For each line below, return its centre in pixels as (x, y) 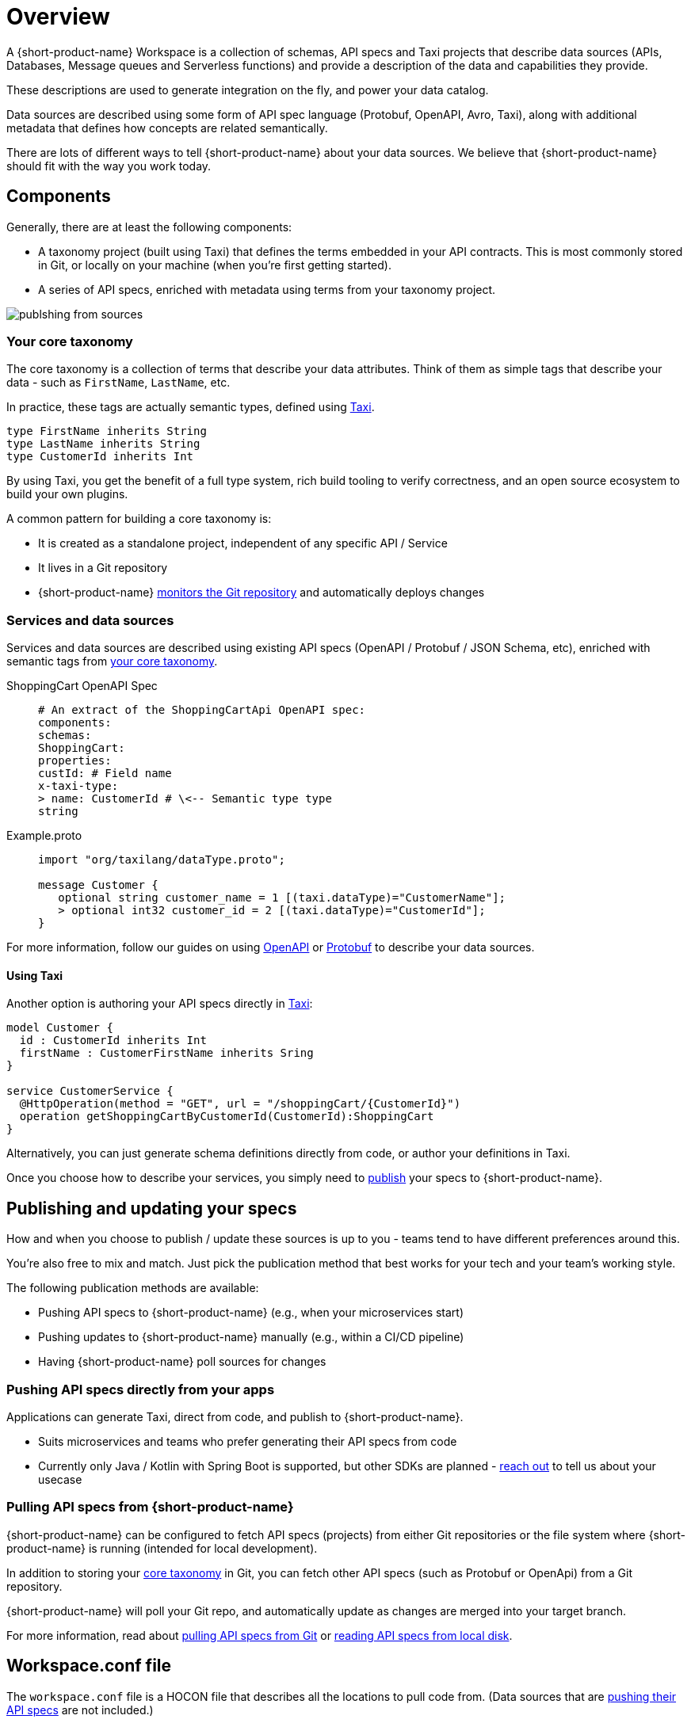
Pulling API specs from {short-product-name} (150, 1507)
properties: (75, 761)
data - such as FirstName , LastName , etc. (118, 383)
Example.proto (44, 836)
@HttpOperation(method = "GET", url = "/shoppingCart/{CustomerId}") (240, 1104)
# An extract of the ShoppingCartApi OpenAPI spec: (202, 710)
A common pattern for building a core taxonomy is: (139, 519)
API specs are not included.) (80, 1710)
